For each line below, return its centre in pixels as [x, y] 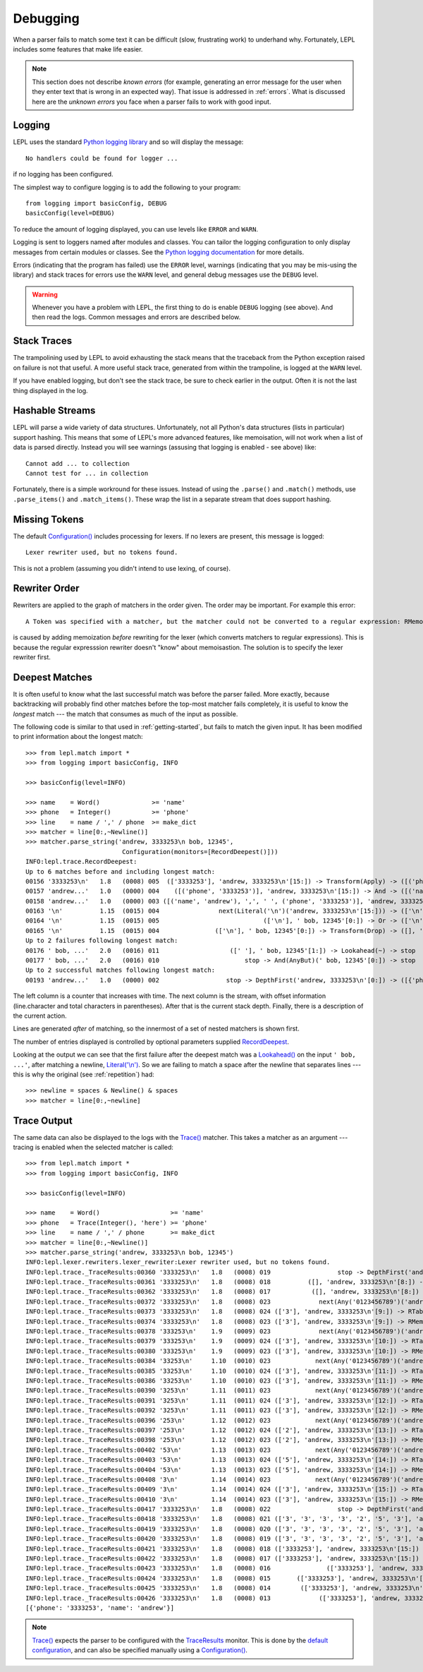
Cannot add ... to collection [78, 463]
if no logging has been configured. [63, 174]
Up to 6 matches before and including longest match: [120, 871]
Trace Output [43, 1120]
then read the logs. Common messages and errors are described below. [136, 317]
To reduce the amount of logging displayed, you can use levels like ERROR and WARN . [136, 229]
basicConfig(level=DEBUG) [70, 213]
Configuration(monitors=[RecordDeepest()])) [200, 852]
